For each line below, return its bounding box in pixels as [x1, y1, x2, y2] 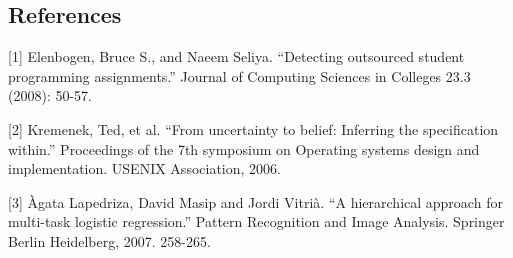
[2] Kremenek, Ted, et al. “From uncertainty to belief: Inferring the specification [8, 118, 499, 139]
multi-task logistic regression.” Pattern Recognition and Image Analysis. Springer [8, 211, 505, 232]
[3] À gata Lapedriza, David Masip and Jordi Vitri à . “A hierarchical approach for [8, 191, 503, 212]
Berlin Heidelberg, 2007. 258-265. [8, 230, 211, 251]
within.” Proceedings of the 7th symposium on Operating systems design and [8, 138, 480, 159]
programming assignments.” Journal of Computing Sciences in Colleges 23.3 [8, 65, 471, 86]
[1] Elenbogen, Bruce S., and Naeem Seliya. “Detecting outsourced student [8, 46, 465, 67]
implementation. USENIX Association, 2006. [8, 158, 281, 179]
